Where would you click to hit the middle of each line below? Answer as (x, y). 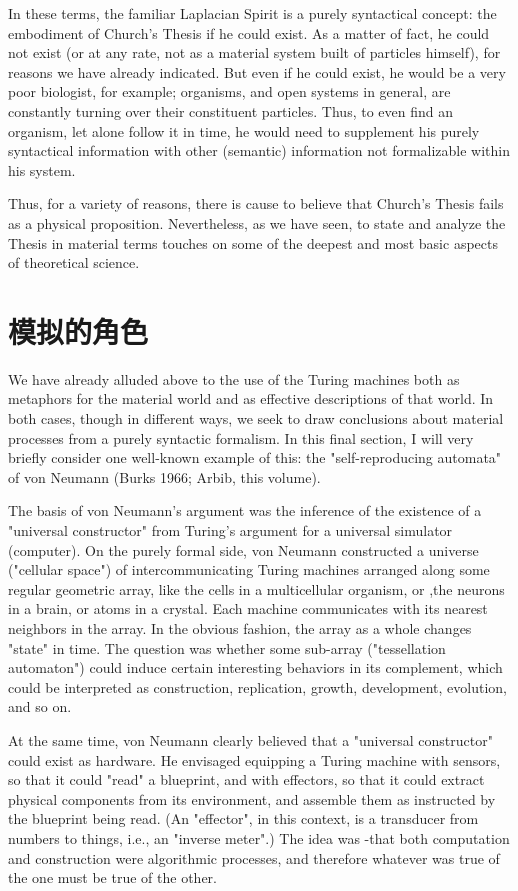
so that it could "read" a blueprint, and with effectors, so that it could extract (246, 779)
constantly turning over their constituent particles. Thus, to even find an (230, 110)
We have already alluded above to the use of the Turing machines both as (234, 378)
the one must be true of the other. (112, 877)
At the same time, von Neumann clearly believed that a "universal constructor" (250, 739)
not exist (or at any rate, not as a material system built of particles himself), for (254, 52)
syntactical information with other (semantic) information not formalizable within (259, 150)
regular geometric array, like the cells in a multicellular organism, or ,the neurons (256, 588)
